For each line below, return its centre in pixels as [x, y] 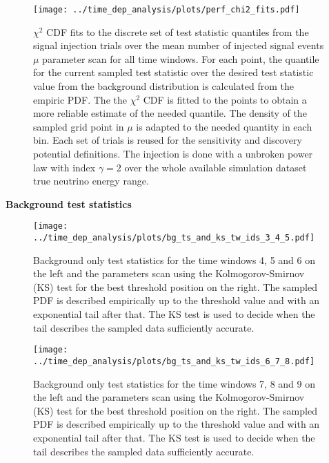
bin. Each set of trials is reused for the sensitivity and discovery [168, 140]
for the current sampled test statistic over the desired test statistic [173, 72]
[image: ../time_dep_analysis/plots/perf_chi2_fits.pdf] [167, 10]
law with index [64, 167]
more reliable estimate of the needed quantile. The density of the [170, 113]
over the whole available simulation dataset [216, 167]
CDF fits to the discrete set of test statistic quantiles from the [178, 31]
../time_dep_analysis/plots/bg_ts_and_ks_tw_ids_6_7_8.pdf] [174, 361]
